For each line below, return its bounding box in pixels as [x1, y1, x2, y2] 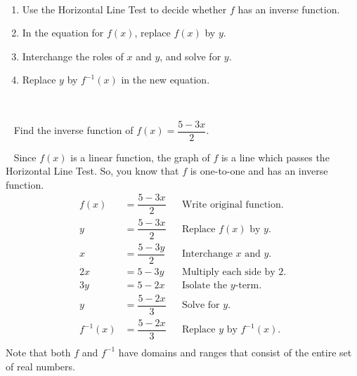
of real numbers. [6, 358, 75, 373]
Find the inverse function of [13, 123, 134, 137]
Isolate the [181, 280, 228, 290]
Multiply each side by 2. [181, 267, 287, 277]
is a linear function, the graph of [70, 149, 210, 164]
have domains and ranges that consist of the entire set [118, 344, 352, 359]
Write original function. [181, 199, 284, 210]
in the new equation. [121, 72, 210, 87]
